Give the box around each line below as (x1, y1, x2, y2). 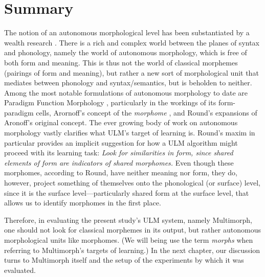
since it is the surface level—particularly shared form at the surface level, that (4, 187, 249, 198)
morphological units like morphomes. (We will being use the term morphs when (4, 235, 253, 245)
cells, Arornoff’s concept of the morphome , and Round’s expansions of (36, 107, 257, 118)
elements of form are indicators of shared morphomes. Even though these (4, 157, 234, 168)
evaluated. (4, 264, 36, 275)
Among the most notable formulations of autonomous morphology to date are (4, 87, 248, 98)
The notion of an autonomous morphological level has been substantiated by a (4, 27, 250, 38)
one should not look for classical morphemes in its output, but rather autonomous (4, 224, 261, 235)
